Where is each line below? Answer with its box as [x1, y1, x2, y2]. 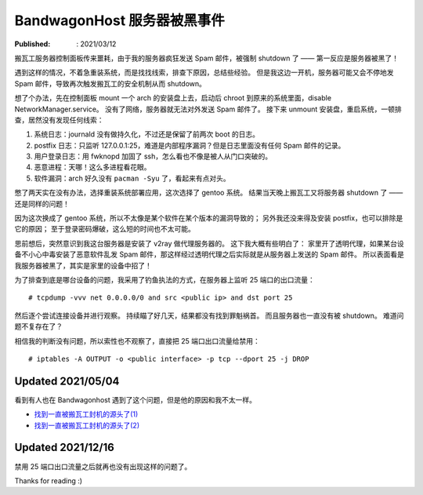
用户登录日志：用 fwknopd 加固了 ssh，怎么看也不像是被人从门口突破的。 [34, 151, 273, 161]
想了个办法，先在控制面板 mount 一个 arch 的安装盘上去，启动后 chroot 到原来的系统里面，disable [14, 93, 332, 103]
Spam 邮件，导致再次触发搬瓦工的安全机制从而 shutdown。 [14, 78, 207, 88]
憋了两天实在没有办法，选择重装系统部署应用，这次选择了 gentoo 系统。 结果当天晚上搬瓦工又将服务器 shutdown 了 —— [14, 188, 403, 198]
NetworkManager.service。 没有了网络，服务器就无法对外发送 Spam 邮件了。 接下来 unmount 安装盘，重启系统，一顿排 [14, 104, 403, 114]
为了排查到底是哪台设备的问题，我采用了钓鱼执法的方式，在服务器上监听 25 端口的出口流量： [14, 275, 315, 284]
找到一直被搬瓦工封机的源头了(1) [34, 409, 139, 419]
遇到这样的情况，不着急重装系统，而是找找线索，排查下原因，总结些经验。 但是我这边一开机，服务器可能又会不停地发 [14, 67, 394, 78]
